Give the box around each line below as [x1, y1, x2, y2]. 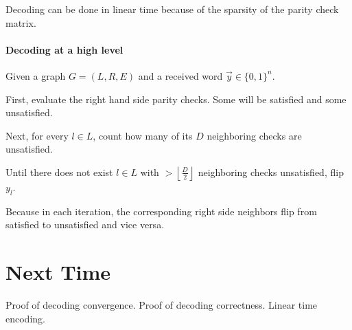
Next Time [5, 258, 111, 286]
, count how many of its [93, 128, 193, 142]
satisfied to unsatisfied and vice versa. [5, 217, 165, 232]
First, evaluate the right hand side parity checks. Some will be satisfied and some [5, 91, 347, 106]
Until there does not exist [5, 164, 113, 179]
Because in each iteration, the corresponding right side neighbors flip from [5, 203, 317, 218]
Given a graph [5, 68, 66, 82]
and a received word [138, 68, 223, 82]
